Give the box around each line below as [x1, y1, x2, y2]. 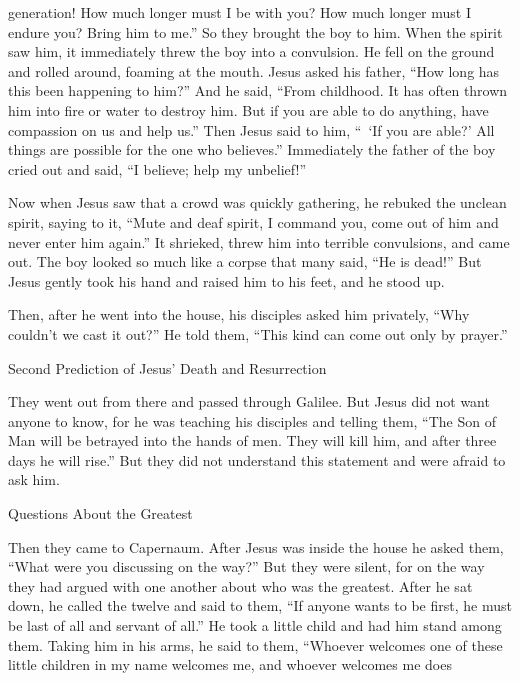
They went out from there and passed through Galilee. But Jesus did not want [8, 391, 490, 412]
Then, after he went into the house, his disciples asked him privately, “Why [8, 304, 470, 325]
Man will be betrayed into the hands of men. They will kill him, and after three [8, 430, 497, 451]
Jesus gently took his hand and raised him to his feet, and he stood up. [8, 270, 445, 291]
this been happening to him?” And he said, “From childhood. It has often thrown [8, 80, 508, 101]
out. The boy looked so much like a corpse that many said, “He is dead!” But [8, 251, 482, 272]
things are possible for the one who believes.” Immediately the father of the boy [8, 139, 496, 160]
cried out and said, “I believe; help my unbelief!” [8, 158, 307, 179]
